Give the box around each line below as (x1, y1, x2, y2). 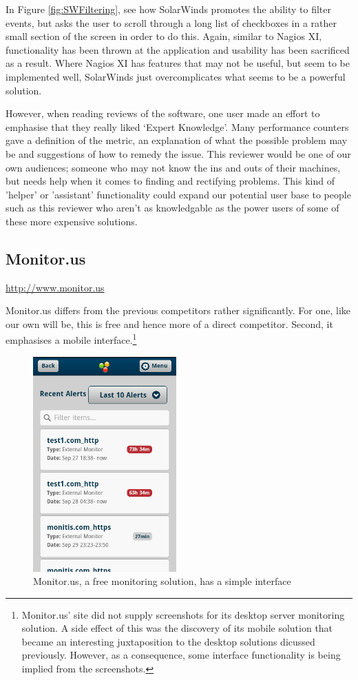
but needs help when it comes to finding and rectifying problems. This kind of (6, 174, 335, 188)
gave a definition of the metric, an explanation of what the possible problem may (6, 133, 348, 147)
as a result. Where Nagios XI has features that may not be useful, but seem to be (6, 56, 350, 70)
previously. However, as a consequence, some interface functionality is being (21, 648, 341, 662)
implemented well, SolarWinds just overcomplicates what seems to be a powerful (6, 69, 346, 83)
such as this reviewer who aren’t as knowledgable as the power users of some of (6, 200, 339, 215)
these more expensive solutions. (6, 214, 138, 228)
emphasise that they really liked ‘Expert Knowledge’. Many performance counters (6, 119, 349, 134)
